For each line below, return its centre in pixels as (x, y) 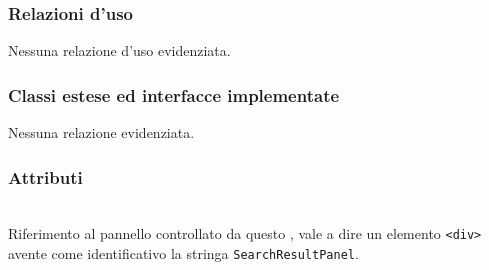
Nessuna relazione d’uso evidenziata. (119, 50)
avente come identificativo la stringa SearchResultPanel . (183, 253)
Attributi (45, 176)
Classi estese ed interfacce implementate (174, 94)
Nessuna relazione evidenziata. (101, 132)
